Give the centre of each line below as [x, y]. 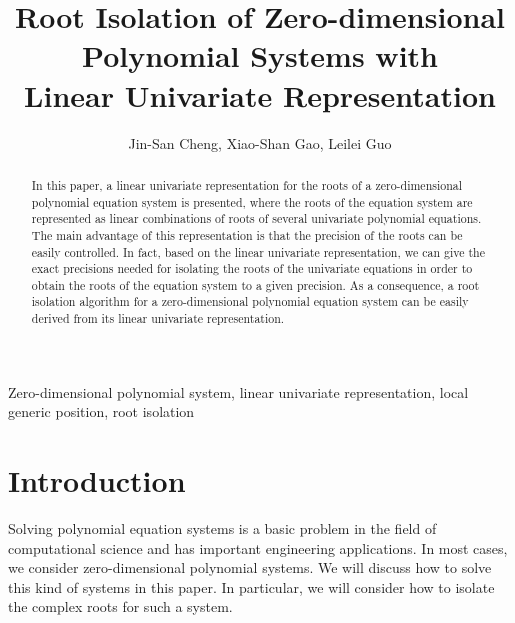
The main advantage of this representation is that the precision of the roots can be [247, 234]
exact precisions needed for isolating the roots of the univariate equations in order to [252, 268]
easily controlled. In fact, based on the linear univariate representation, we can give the [258, 251]
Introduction [97, 480]
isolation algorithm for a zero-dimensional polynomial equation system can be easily [250, 301]
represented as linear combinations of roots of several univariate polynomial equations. [256, 218]
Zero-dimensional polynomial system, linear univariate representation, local [238, 391]
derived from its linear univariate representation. [158, 318]
